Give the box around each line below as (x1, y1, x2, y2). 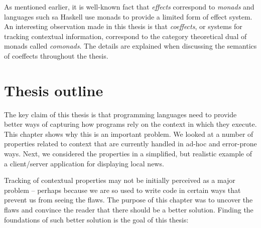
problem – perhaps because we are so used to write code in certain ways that (4, 184, 241, 195)
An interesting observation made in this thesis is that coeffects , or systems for (4, 21, 242, 32)
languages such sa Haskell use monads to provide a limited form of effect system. (4, 11, 252, 22)
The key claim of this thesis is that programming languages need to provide (4, 109, 237, 119)
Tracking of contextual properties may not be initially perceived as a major (4, 175, 235, 185)
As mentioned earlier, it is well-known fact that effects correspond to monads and (4, 2, 254, 12)
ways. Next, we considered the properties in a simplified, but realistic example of (4, 148, 252, 159)
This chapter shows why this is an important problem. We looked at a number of (4, 128, 253, 139)
